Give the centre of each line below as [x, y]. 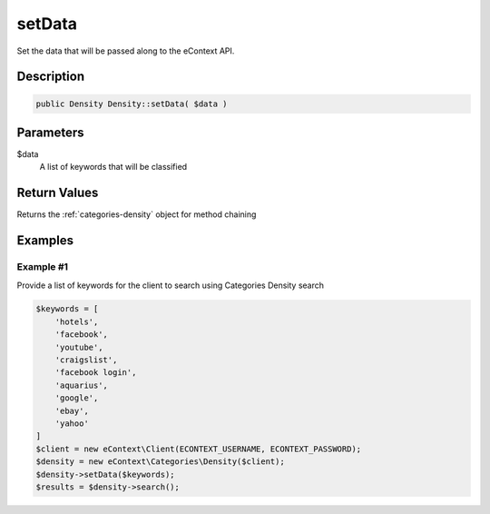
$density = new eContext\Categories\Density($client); [160, 462]
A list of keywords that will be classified [113, 167]
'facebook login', [96, 373]
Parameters [50, 132]
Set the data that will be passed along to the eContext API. [126, 51]
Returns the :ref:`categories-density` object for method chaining [137, 214]
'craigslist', [86, 360]
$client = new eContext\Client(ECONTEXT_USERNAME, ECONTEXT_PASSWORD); [199, 449]
